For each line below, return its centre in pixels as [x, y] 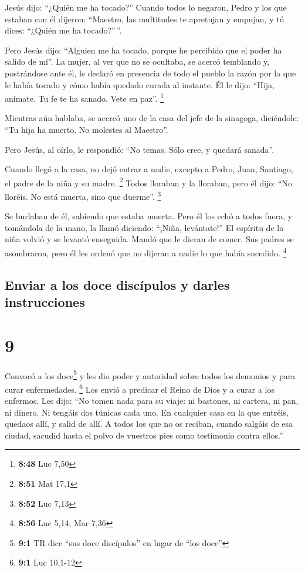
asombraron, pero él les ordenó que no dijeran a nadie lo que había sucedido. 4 [146, 252]
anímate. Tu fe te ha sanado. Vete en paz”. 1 [84, 97]
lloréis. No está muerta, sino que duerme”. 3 [83, 195]
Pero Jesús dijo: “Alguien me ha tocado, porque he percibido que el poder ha [143, 50]
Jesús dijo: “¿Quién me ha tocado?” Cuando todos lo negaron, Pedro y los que [146, 7]
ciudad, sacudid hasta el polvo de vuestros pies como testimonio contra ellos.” [144, 435]
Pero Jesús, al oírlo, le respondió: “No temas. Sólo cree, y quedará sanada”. [140, 149]
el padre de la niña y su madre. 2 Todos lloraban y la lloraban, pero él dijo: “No [149, 182]
